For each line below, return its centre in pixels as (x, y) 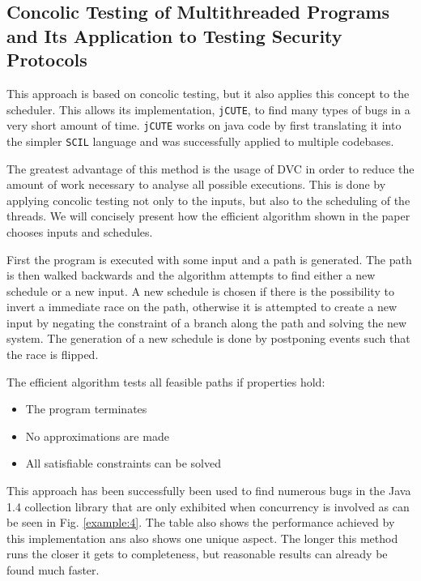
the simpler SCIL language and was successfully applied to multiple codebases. (200, 141)
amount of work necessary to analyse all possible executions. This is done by (196, 184)
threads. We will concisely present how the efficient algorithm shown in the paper (208, 216)
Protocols (47, 60)
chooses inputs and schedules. (80, 231)
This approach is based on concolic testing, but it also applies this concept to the (208, 93)
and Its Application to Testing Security (174, 35)
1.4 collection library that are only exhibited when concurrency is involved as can (208, 506)
